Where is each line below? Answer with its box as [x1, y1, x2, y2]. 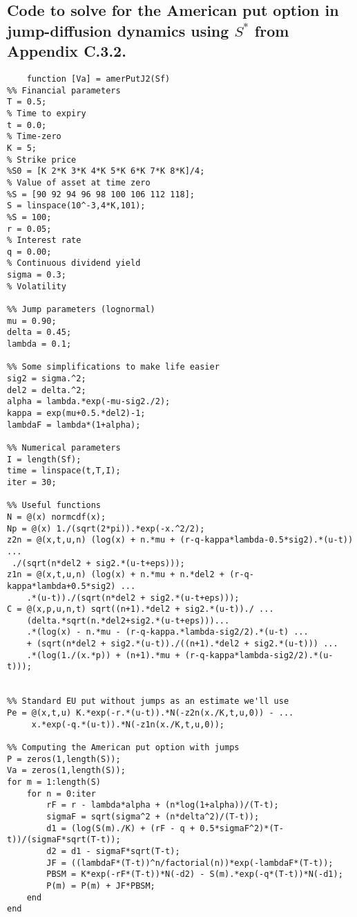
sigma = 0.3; [7, 270, 66, 280]
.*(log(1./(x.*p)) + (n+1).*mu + [26, 650, 180, 660]
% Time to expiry [7, 108, 86, 118]
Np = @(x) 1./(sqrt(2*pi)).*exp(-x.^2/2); [7, 523, 205, 534]
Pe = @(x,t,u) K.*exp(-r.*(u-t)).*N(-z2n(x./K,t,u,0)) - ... [7, 708, 294, 718]
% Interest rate [7, 235, 81, 246]
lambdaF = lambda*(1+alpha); [7, 419, 141, 430]
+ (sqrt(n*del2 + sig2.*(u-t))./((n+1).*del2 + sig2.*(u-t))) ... [26, 639, 338, 649]
